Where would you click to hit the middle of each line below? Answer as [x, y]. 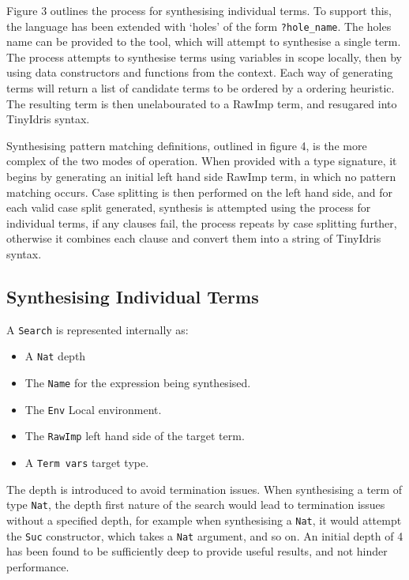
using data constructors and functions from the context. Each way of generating [200, 72]
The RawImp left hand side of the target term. [135, 436]
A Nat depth [55, 356]
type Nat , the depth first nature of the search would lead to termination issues [196, 505]
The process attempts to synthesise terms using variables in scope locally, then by [204, 56]
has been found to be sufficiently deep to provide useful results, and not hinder [197, 551]
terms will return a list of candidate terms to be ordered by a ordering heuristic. [201, 88]
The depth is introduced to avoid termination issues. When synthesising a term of [204, 489]
